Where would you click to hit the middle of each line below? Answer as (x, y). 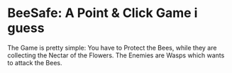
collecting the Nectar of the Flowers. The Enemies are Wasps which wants (116, 55)
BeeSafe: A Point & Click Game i (103, 13)
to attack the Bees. (35, 62)
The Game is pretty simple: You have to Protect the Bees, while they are (112, 47)
